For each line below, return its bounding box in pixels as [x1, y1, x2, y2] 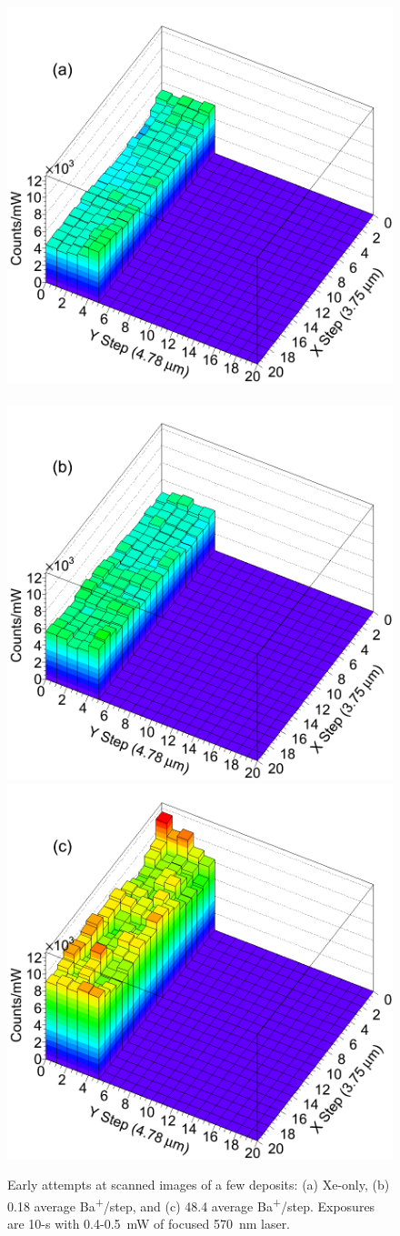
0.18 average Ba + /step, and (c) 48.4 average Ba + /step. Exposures [7, 1193, 375, 1215]
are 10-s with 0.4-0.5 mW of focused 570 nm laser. [7, 1214, 291, 1233]
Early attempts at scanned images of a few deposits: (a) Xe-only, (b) [7, 1175, 390, 1194]
